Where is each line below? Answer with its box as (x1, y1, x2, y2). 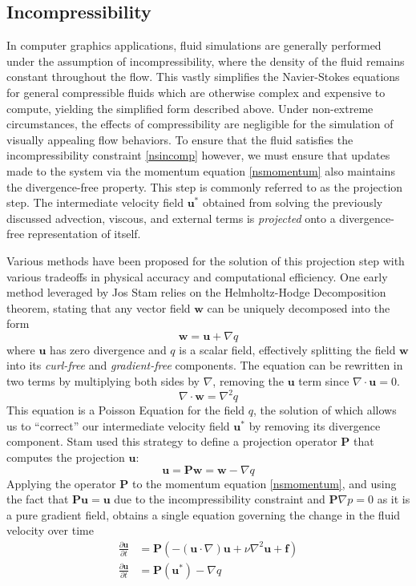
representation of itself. (27, 225, 141, 242)
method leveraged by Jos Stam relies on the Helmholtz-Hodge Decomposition (6, 284, 386, 301)
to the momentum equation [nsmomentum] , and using (131, 475, 397, 491)
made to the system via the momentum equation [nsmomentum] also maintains (6, 162, 395, 179)
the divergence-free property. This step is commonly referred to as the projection (6, 178, 403, 195)
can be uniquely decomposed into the (207, 299, 390, 316)
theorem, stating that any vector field (6, 299, 191, 316)
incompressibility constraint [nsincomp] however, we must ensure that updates (6, 147, 390, 164)
